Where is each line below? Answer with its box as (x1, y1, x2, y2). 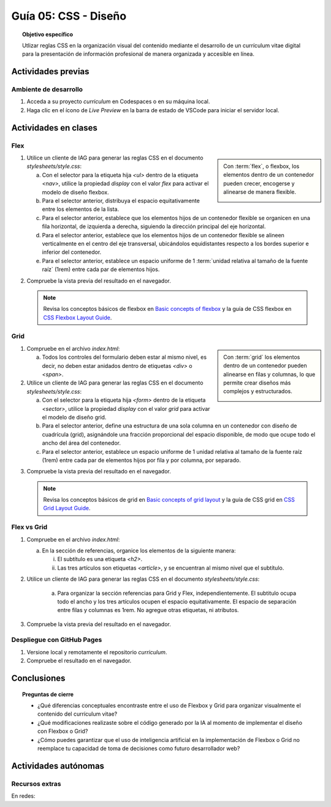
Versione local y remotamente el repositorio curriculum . (26, 648, 167, 656)
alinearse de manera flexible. (223, 188, 297, 196)
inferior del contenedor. (42, 248, 102, 256)
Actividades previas (11, 66, 89, 77)
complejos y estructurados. (223, 388, 292, 395)
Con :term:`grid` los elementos (223, 353, 300, 361)
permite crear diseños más (223, 379, 291, 386)
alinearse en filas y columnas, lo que (223, 370, 316, 378)
